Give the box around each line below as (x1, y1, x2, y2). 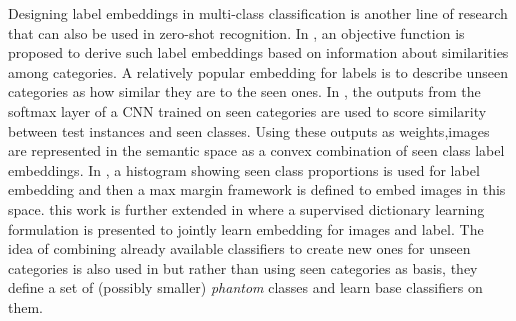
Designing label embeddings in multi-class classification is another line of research (8, 3, 508, 23)
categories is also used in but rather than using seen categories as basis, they (8, 257, 478, 278)
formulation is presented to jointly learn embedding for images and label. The (8, 218, 484, 239)
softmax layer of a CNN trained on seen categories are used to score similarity (8, 100, 487, 121)
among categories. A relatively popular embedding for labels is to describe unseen (8, 61, 508, 82)
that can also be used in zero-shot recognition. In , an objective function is (8, 22, 465, 43)
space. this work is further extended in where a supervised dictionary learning (8, 198, 485, 219)
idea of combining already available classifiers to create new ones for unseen (8, 238, 471, 259)
